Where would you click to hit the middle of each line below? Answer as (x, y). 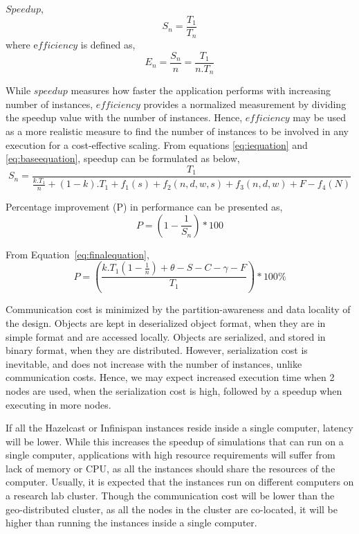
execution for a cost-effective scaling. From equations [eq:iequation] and (157, 144)
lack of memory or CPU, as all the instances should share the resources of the (171, 468)
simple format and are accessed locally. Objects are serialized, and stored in (166, 336)
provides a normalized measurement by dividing (245, 104)
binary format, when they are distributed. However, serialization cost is (157, 350)
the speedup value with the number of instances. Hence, (124, 117)
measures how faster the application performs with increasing (201, 90)
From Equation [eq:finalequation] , (77, 254)
